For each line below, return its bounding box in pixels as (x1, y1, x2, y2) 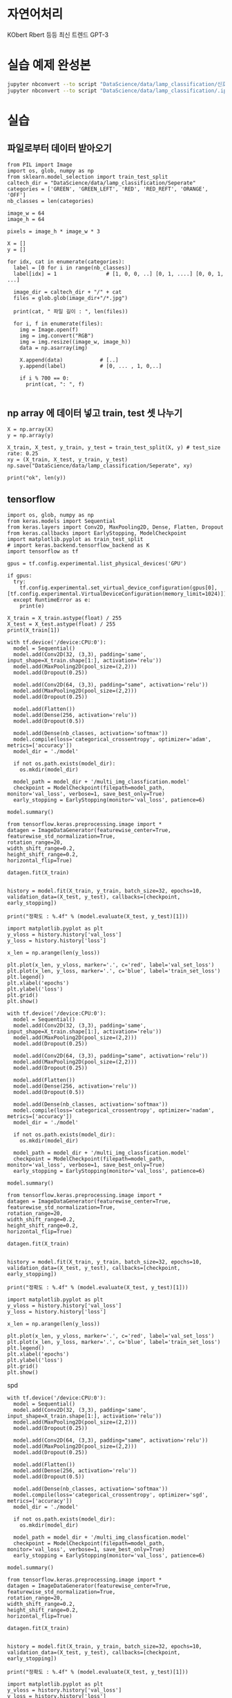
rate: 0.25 (7, 450, 39, 457)
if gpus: (7, 572, 32, 579)
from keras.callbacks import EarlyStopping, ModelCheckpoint (7, 530, 187, 537)
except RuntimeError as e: (13, 596, 91, 603)
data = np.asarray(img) (19, 344, 88, 351)
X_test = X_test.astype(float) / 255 (7, 621, 116, 628)
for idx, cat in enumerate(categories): (7, 258, 126, 265)
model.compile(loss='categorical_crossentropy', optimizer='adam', (13, 736, 212, 743)
